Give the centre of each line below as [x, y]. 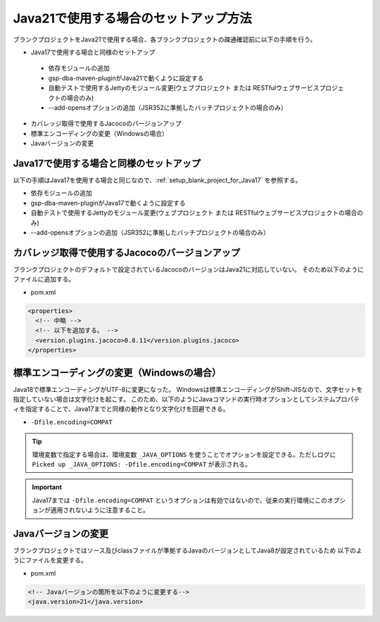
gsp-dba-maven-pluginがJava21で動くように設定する [126, 78]
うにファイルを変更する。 [50, 560]
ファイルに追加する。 [44, 279]
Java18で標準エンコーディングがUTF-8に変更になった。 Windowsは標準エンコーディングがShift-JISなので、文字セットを [188, 389]
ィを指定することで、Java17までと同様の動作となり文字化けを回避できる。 [121, 409]
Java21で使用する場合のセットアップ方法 [133, 18]
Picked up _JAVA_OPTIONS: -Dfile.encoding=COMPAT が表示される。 [142, 464]
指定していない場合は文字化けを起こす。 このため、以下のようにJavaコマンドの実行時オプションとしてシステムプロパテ [186, 399]
